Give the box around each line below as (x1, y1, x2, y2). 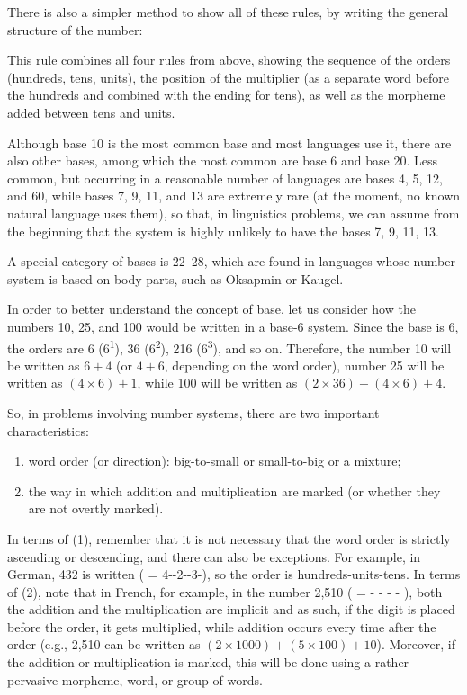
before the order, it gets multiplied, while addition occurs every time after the (7, 617, 436, 636)
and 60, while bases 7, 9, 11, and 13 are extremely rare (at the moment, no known (7, 186, 461, 205)
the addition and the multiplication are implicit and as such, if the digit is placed (7, 600, 455, 619)
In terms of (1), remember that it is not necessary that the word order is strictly (7, 529, 451, 548)
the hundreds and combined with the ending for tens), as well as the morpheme (7, 85, 445, 104)
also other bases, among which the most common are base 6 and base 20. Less (7, 151, 437, 170)
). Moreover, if (376, 635, 456, 654)
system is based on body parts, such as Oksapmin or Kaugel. (7, 269, 344, 288)
